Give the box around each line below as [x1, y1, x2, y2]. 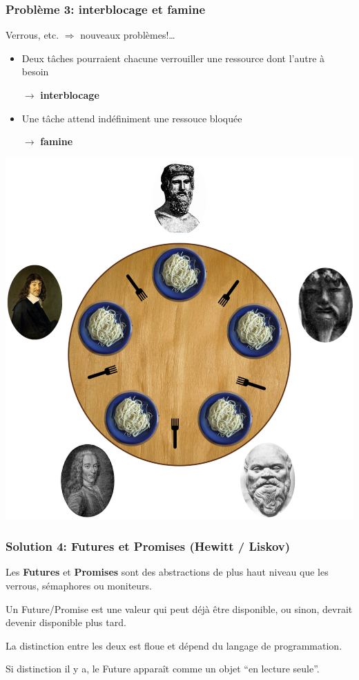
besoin [21, 64, 49, 79]
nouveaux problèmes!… [80, 28, 175, 42]
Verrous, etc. [6, 28, 59, 42]
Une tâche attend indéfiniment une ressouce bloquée [21, 111, 242, 125]
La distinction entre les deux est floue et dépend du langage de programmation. [6, 638, 342, 652]
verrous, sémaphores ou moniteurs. [6, 578, 153, 593]
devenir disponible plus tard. [6, 615, 126, 630]
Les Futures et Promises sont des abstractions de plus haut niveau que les [6, 565, 329, 579]
